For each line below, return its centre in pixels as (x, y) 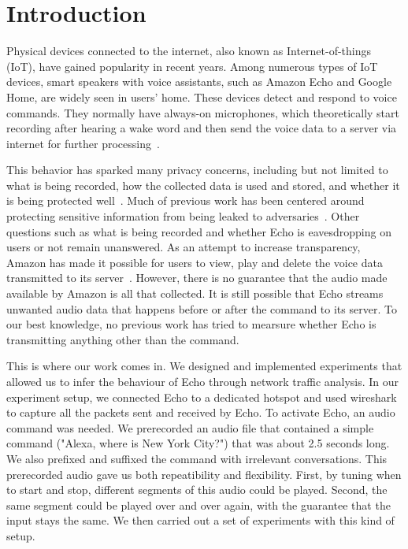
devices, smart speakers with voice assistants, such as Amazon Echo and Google (199, 82)
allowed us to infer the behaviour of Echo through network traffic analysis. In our (203, 381)
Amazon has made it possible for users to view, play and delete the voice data (195, 262)
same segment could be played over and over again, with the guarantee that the (198, 504)
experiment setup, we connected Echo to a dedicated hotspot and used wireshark (202, 397)
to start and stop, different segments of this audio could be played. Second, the (197, 490)
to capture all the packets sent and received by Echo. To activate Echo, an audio (201, 412)
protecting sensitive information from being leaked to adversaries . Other (183, 216)
